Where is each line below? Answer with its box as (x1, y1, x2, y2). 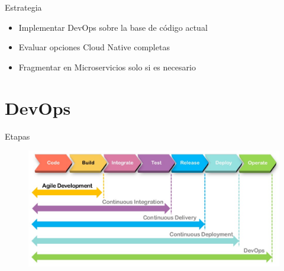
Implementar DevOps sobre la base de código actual (18, 21, 208, 33)
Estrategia (5, 1, 42, 13)
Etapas (5, 130, 30, 142)
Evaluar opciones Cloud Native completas (18, 41, 170, 53)
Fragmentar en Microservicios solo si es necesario (18, 60, 196, 73)
